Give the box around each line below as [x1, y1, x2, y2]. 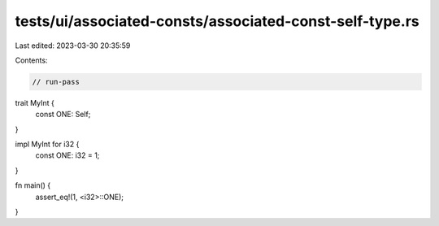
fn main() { [15, 180, 51, 190]
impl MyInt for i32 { [15, 139, 80, 150]
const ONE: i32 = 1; [35, 150, 100, 160]
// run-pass [32, 77, 80, 86]
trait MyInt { [15, 98, 54, 107]
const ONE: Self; [35, 110, 91, 120]
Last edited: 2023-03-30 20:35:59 [15, 41, 131, 50]
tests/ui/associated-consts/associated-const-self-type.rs [15, 12, 419, 30]
